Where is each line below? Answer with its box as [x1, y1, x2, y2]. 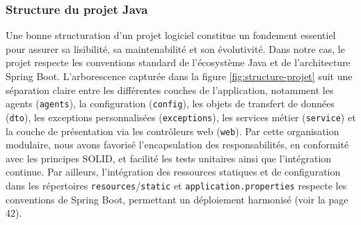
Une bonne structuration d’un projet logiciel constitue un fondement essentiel [6, 28, 336, 42]
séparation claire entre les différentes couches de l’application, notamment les [6, 82, 334, 97]
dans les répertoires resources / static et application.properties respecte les [6, 178, 347, 192]
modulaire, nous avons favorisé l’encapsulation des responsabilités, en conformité [6, 137, 349, 152]
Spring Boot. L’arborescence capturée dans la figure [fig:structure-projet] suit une [6, 69, 353, 83]
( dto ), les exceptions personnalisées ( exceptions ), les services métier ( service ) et [6, 109, 356, 124]
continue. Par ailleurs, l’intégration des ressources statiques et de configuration [6, 164, 341, 179]
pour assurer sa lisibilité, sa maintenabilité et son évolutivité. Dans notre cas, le [6, 41, 345, 56]
